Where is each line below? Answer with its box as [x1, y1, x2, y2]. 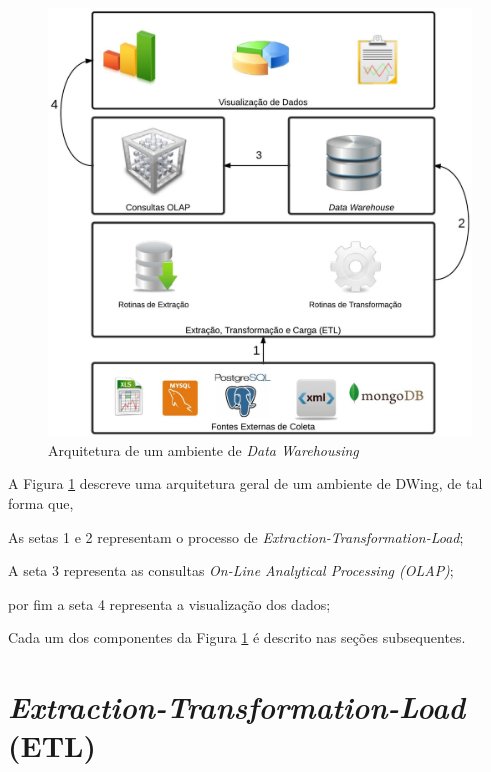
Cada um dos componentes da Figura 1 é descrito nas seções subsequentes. [8, 627, 466, 648]
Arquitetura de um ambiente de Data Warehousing [48, 439, 359, 460]
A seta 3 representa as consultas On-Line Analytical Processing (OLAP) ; [8, 560, 454, 581]
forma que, [8, 492, 74, 513]
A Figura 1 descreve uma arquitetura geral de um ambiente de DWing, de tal [8, 473, 483, 494]
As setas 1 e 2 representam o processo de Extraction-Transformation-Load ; [8, 526, 464, 547]
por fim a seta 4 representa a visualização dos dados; [8, 593, 331, 614]
